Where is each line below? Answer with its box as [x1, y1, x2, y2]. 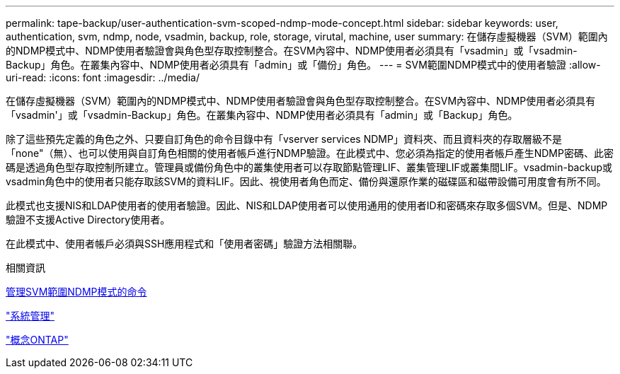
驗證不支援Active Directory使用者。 [6, 214, 171, 226]
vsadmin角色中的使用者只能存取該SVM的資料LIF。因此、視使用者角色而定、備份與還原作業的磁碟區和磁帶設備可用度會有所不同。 [6, 175, 607, 187]
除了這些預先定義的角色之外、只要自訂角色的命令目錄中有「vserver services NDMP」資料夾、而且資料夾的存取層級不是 [6, 133, 562, 145]
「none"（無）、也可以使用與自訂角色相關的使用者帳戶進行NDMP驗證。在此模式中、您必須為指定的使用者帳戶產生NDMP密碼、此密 [6, 147, 614, 159]
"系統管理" [6, 310, 55, 322]
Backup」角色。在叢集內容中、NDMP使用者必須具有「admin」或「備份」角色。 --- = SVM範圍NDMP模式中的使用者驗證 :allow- [6, 59, 601, 71]
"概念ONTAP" [6, 334, 69, 346]
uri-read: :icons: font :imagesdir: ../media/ [6, 71, 200, 83]
